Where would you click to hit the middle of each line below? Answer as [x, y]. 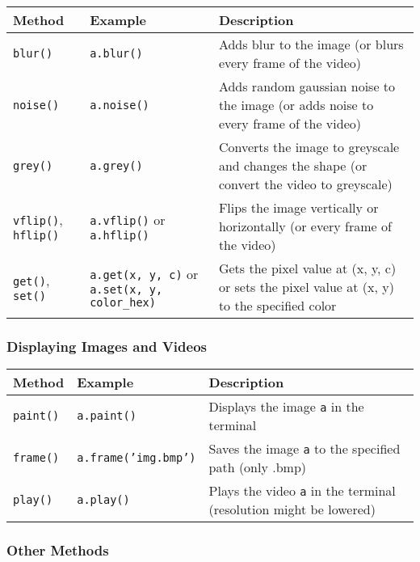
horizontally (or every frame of [305, 226]
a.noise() [120, 105]
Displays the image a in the [286, 407]
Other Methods [58, 550]
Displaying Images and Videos [107, 346]
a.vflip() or [128, 220]
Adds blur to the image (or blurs [311, 44]
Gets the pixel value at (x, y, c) [307, 268]
